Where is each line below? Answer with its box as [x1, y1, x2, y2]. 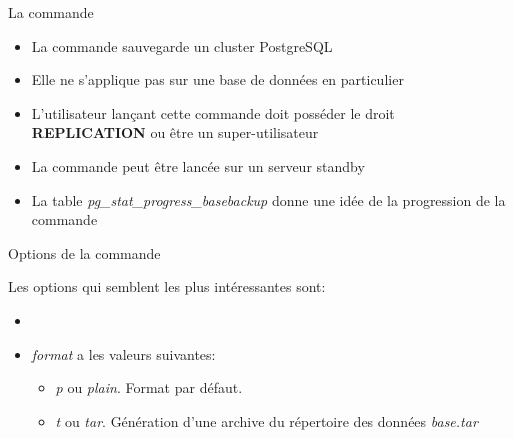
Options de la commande [8, 242, 161, 263]
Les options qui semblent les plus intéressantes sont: [8, 276, 326, 297]
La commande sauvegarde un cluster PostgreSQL [31, 35, 333, 56]
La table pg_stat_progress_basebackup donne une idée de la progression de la [31, 189, 506, 210]
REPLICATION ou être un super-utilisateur [31, 122, 319, 143]
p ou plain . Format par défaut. [55, 377, 243, 398]
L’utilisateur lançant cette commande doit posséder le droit [31, 102, 395, 123]
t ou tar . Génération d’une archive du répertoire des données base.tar [55, 410, 478, 431]
